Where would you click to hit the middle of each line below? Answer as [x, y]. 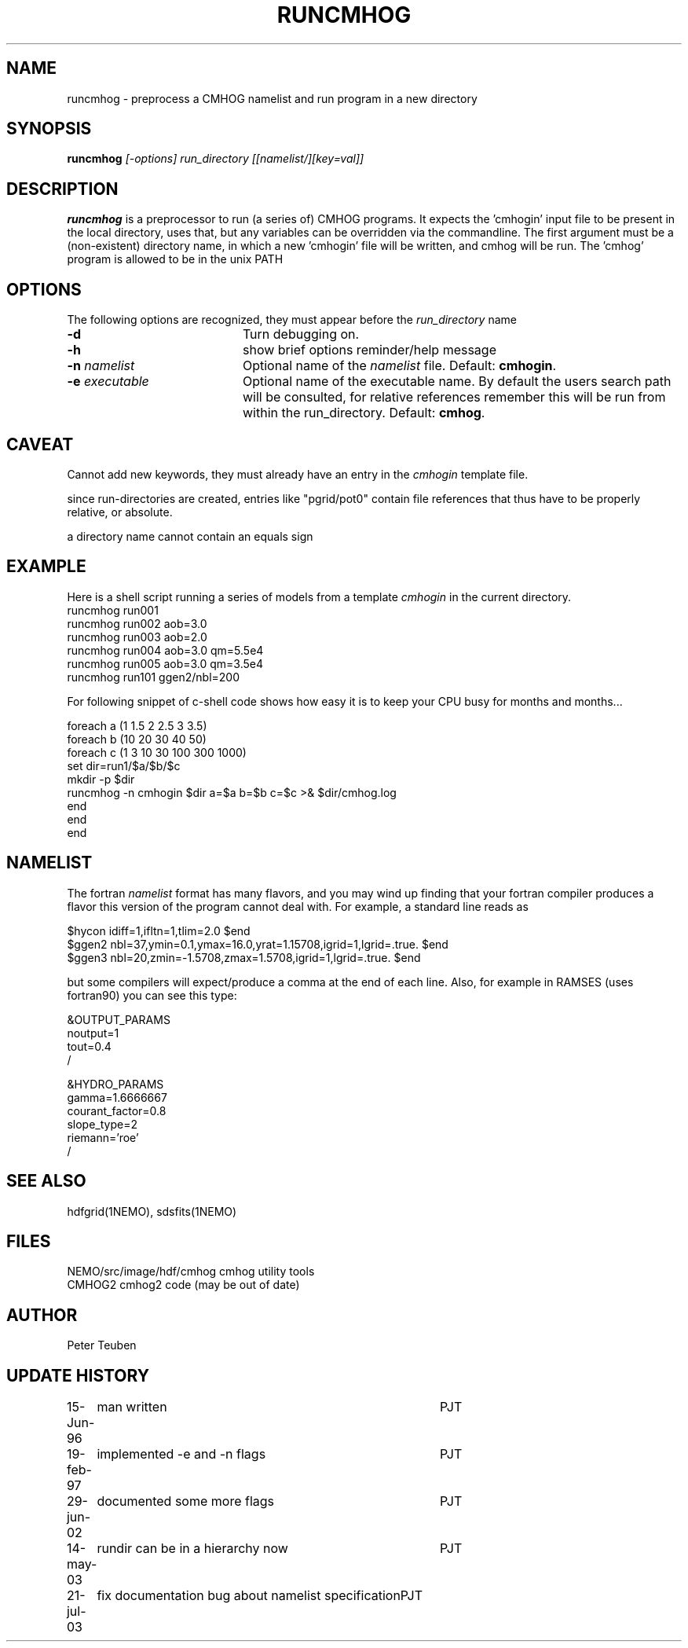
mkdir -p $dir [101, 779]
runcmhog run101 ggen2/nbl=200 [153, 677]
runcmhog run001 [113, 610]
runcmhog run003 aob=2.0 [137, 637]
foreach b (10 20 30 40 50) [137, 739]
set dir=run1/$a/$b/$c [124, 765]
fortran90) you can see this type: [152, 995]
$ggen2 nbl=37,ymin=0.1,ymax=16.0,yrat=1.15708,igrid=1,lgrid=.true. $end [258, 944]
